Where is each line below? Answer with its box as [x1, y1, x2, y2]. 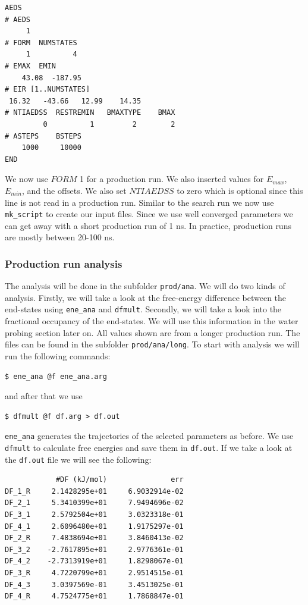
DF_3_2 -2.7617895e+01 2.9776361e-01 [5, 545, 184, 554]
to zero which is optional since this [177, 184, 303, 196]
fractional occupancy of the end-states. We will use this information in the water [5, 315, 298, 327]
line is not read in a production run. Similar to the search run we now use [5, 196, 274, 208]
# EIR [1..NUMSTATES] [5, 85, 90, 94]
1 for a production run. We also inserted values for [80, 173, 264, 185]
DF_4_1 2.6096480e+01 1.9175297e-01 [5, 522, 184, 531]
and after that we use [5, 390, 83, 402]
